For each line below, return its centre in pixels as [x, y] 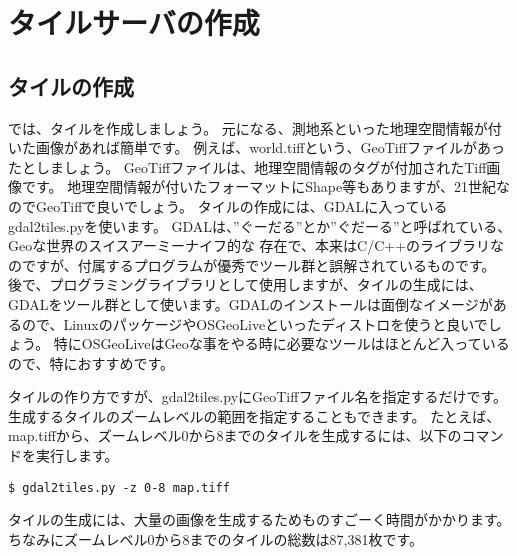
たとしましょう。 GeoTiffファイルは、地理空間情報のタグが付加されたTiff [247, 166]
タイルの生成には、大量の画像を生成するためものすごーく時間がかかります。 [259, 519]
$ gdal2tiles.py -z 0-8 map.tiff [119, 487]
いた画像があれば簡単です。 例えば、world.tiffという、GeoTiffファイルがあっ [256, 147]
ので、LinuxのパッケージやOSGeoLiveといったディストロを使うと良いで [254, 323]
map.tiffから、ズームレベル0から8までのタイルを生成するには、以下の [235, 435]
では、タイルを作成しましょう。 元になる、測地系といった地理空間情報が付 [255, 127]
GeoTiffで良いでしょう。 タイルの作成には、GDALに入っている [241, 205]
